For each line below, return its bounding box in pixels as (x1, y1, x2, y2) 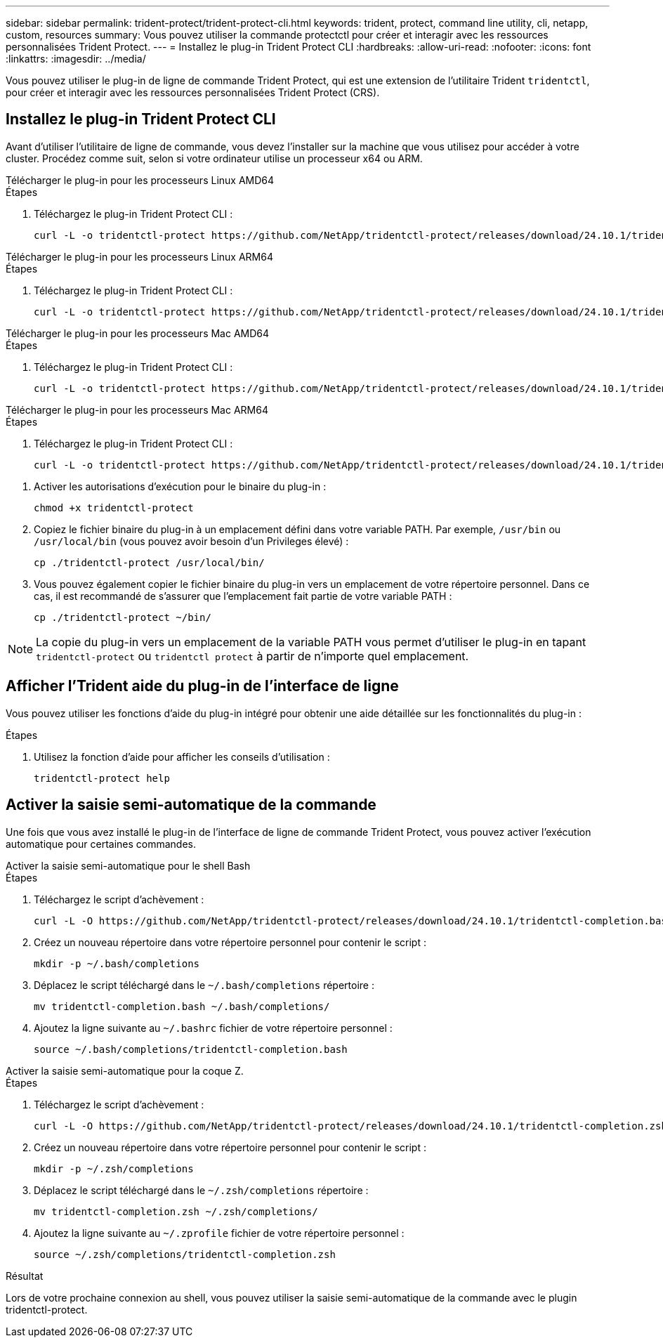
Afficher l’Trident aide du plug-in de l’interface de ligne (6, 677, 399, 695)
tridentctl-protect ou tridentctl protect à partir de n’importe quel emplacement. (36, 648, 469, 663)
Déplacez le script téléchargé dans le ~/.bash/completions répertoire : (34, 978, 374, 991)
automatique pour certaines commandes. (6, 837, 196, 850)
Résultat (6, 1269, 44, 1282)
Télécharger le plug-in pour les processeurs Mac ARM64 (6, 403, 268, 416)
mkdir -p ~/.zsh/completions (34, 1162, 194, 1174)
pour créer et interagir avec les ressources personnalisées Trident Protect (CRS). (6, 86, 380, 98)
